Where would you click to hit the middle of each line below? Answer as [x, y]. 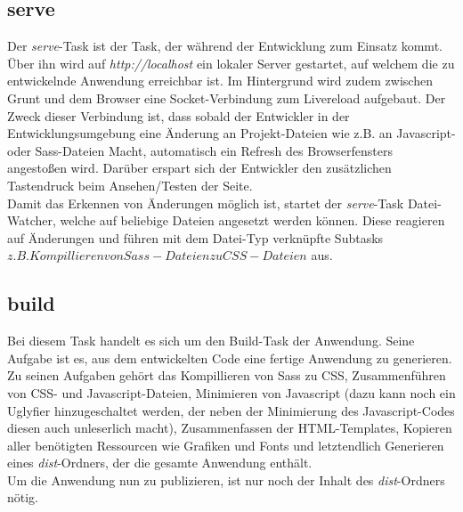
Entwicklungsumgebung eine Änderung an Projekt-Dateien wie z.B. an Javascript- [231, 133]
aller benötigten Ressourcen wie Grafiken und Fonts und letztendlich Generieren [226, 445]
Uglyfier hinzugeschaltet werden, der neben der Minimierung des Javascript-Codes [231, 410]
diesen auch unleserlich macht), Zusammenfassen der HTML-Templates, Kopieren [230, 428]
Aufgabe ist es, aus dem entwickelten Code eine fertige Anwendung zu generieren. [230, 358]
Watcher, [32, 220]
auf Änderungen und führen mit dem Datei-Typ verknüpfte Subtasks [195, 237]
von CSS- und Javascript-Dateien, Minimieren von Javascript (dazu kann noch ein [231, 392]
